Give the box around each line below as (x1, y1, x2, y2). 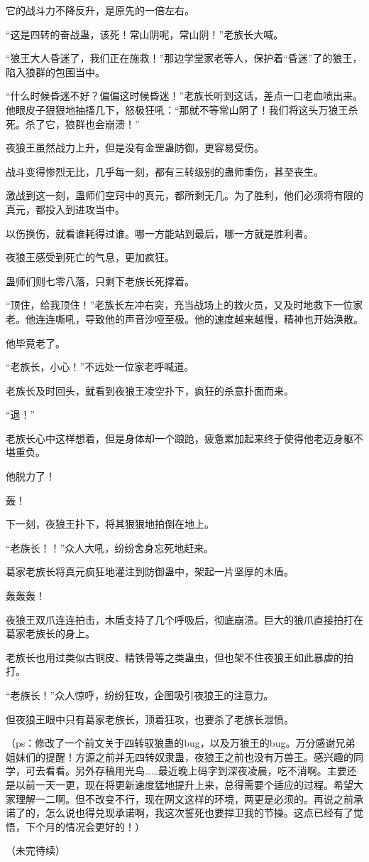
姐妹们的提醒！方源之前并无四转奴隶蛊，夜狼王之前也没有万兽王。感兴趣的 (6, 749, 353, 764)
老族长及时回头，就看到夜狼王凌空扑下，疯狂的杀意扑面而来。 (6, 383, 294, 398)
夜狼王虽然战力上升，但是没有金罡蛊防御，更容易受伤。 (6, 140, 264, 155)
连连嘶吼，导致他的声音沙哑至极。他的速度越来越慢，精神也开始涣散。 (35, 311, 363, 326)
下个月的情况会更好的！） (25, 819, 145, 834)
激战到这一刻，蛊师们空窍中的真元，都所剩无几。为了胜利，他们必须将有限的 (6, 188, 363, 203)
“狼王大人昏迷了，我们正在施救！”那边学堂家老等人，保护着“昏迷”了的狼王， (6, 50, 363, 65)
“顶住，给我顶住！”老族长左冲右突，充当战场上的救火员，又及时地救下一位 (6, 297, 353, 312)
